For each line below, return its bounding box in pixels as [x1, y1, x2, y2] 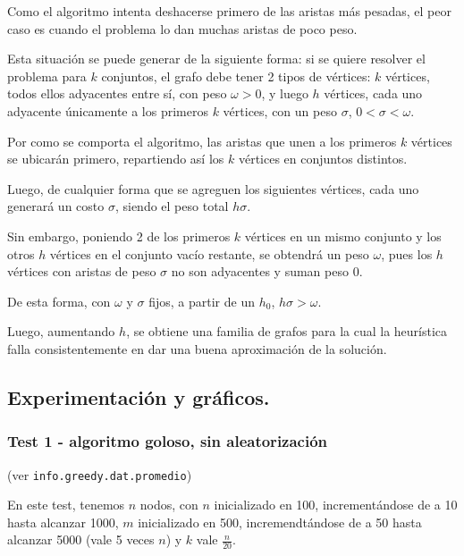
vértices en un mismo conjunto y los [244, 226, 442, 245]
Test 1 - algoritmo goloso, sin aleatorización [7, 430, 328, 452]
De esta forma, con [7, 291, 111, 310]
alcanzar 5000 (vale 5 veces [7, 530, 155, 549]
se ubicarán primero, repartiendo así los [7, 149, 224, 168]
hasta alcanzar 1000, [7, 512, 119, 531]
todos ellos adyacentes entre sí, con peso [7, 84, 227, 103]
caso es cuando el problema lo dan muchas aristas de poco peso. [7, 19, 358, 38]
